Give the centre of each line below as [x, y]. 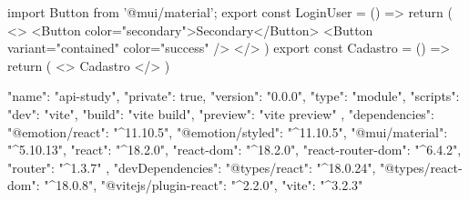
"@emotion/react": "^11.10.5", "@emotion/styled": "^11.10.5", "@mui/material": [228, 131]
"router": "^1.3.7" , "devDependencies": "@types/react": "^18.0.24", [192, 167]
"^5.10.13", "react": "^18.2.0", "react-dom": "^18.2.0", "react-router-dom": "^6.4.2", [234, 150]
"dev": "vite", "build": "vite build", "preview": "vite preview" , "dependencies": [221, 113]
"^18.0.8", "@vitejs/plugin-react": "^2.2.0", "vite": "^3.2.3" [204, 185]
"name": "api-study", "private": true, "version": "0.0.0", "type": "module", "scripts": [234, 96]
